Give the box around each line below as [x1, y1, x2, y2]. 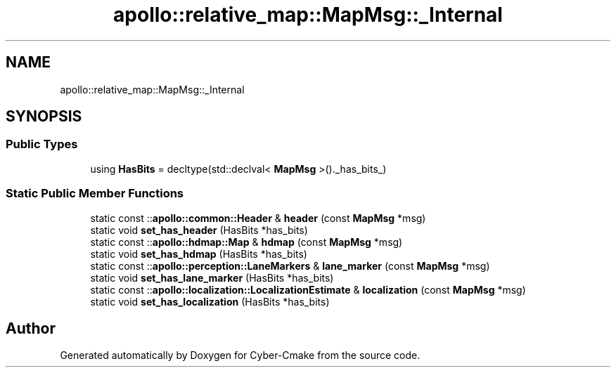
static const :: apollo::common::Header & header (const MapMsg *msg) [90, 211, 426, 224]
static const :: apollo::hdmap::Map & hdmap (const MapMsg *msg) [90, 235, 403, 248]
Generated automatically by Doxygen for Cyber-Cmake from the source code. [60, 349, 421, 362]
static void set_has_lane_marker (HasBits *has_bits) [90, 271, 334, 284]
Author [6, 319, 56, 337]
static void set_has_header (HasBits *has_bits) [90, 223, 308, 236]
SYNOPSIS [6, 107, 82, 126]
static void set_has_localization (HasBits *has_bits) [90, 295, 330, 308]
